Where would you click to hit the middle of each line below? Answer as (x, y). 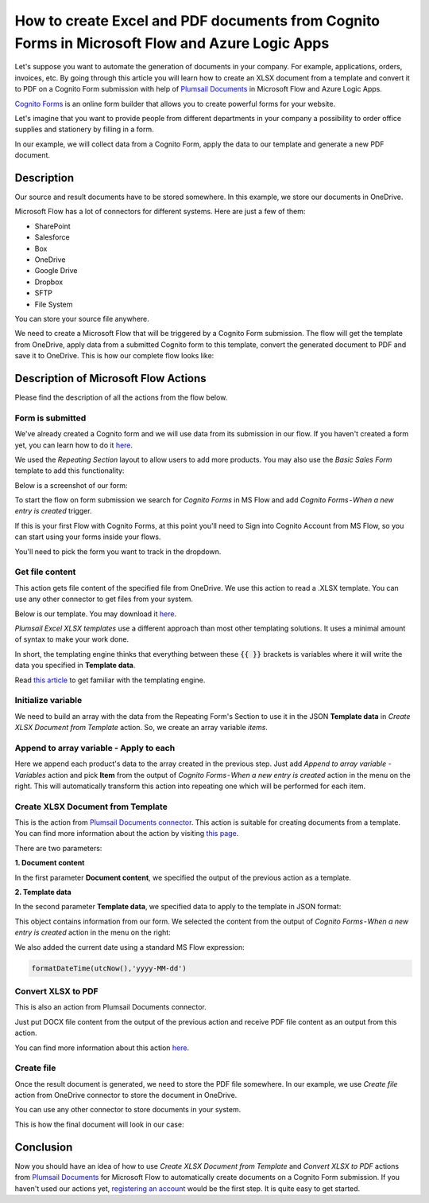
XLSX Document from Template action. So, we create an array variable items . (141, 728)
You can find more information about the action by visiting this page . (127, 834)
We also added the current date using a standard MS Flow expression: (130, 947)
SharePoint (52, 226)
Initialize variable (48, 701)
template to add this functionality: (70, 471)
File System (54, 304)
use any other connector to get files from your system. (104, 599)
